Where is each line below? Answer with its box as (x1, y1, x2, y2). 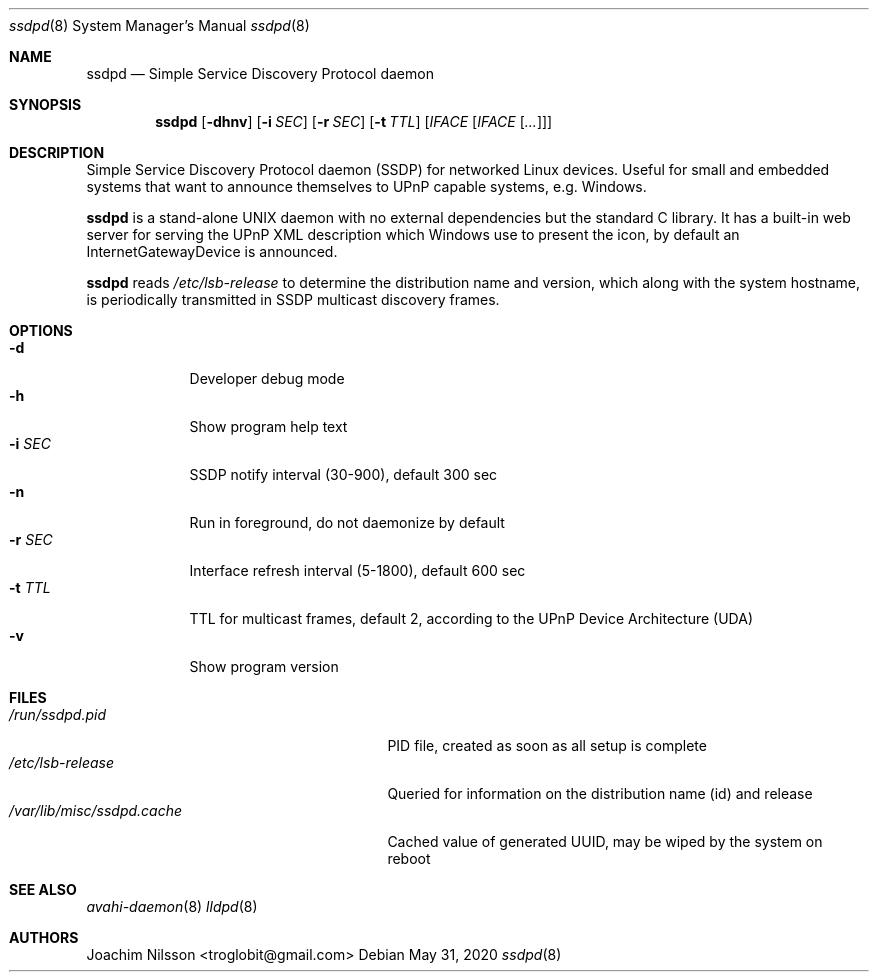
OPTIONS (9, 322, 73, 339)
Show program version (189, 658, 339, 675)
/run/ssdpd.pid (9, 706, 107, 723)
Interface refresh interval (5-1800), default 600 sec (189, 562, 526, 579)
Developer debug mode (189, 370, 345, 387)
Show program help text (189, 418, 348, 435)
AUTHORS (9, 929, 79, 946)
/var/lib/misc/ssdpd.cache (9, 802, 183, 819)
